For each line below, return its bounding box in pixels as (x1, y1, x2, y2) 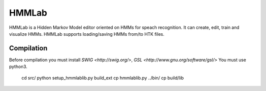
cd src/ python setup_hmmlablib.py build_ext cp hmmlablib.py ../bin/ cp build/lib (21, 75, 184, 81)
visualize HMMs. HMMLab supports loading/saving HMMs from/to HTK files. (9, 31, 165, 37)
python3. (9, 64, 28, 69)
